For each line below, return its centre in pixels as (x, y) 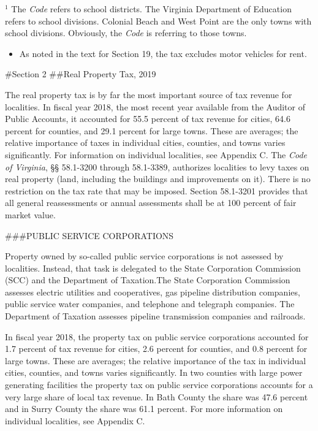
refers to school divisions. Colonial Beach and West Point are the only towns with (158, 21)
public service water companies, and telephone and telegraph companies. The (150, 304)
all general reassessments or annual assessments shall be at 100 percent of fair (151, 203)
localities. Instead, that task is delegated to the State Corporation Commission (153, 268)
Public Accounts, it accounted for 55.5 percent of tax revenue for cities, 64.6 (148, 119)
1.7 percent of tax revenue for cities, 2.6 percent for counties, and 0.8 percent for (156, 349)
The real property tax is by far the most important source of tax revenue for (149, 94)
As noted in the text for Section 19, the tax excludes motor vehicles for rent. (163, 53)
